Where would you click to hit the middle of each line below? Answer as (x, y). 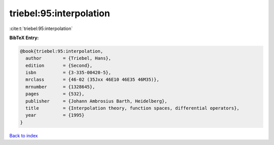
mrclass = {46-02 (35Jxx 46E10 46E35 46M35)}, (92, 80)
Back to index (24, 135)
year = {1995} (55, 115)
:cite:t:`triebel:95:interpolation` (41, 28)
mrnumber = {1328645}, (60, 87)
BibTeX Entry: (24, 38)
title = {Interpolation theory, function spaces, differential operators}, (132, 108)
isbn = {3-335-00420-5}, (68, 73)
